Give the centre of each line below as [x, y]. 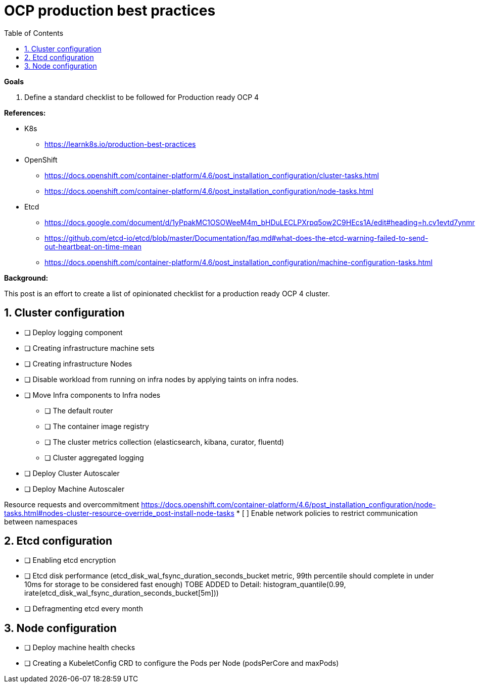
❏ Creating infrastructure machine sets [89, 348]
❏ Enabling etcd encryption [70, 560]
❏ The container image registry [97, 426]
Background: [26, 278]
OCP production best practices [110, 11]
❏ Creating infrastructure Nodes [78, 363]
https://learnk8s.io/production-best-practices [120, 144]
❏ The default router [79, 410]
